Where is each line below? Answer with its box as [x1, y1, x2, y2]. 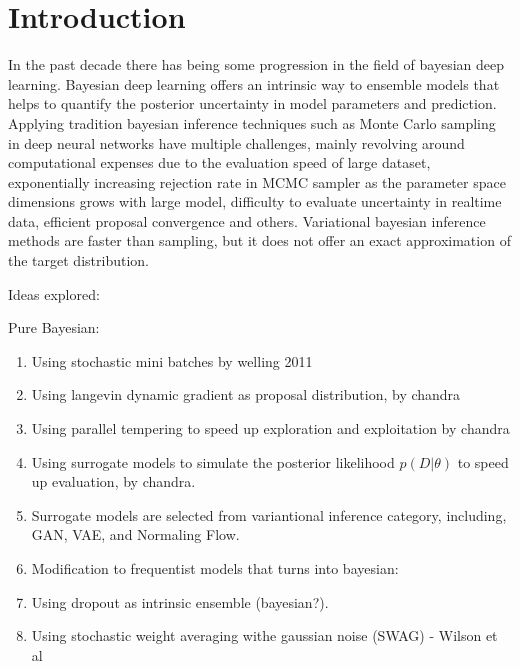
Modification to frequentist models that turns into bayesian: [31, 558, 399, 578]
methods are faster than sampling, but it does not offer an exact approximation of [8, 230, 511, 251]
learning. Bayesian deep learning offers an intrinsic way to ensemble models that [8, 73, 500, 94]
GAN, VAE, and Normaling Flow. [31, 524, 240, 545]
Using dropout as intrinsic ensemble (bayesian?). [31, 591, 329, 612]
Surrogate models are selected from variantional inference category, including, [31, 504, 507, 525]
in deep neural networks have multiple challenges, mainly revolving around [8, 132, 465, 153]
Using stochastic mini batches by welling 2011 [31, 350, 313, 371]
